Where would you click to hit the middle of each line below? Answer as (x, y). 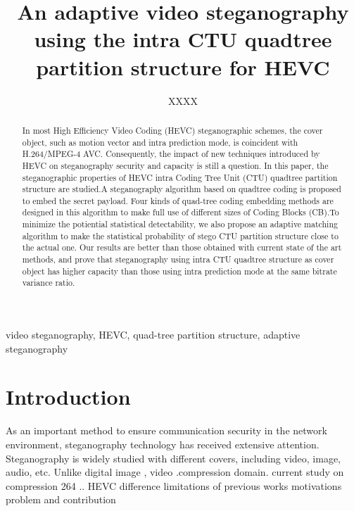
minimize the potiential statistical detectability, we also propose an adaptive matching (180, 224)
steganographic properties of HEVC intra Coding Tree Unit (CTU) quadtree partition (180, 177)
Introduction (68, 397)
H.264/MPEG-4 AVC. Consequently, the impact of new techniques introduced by (171, 154)
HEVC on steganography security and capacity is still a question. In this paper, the (175, 165)
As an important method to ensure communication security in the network (166, 430)
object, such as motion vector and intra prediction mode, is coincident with (160, 142)
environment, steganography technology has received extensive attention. (163, 444)
